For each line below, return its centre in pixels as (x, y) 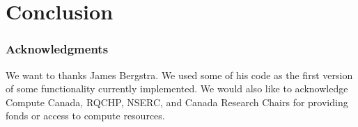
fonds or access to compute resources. (85, 116)
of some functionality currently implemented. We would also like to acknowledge (177, 88)
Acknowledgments (57, 49)
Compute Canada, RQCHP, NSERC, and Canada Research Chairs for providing (177, 102)
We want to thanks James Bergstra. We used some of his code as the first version (179, 75)
